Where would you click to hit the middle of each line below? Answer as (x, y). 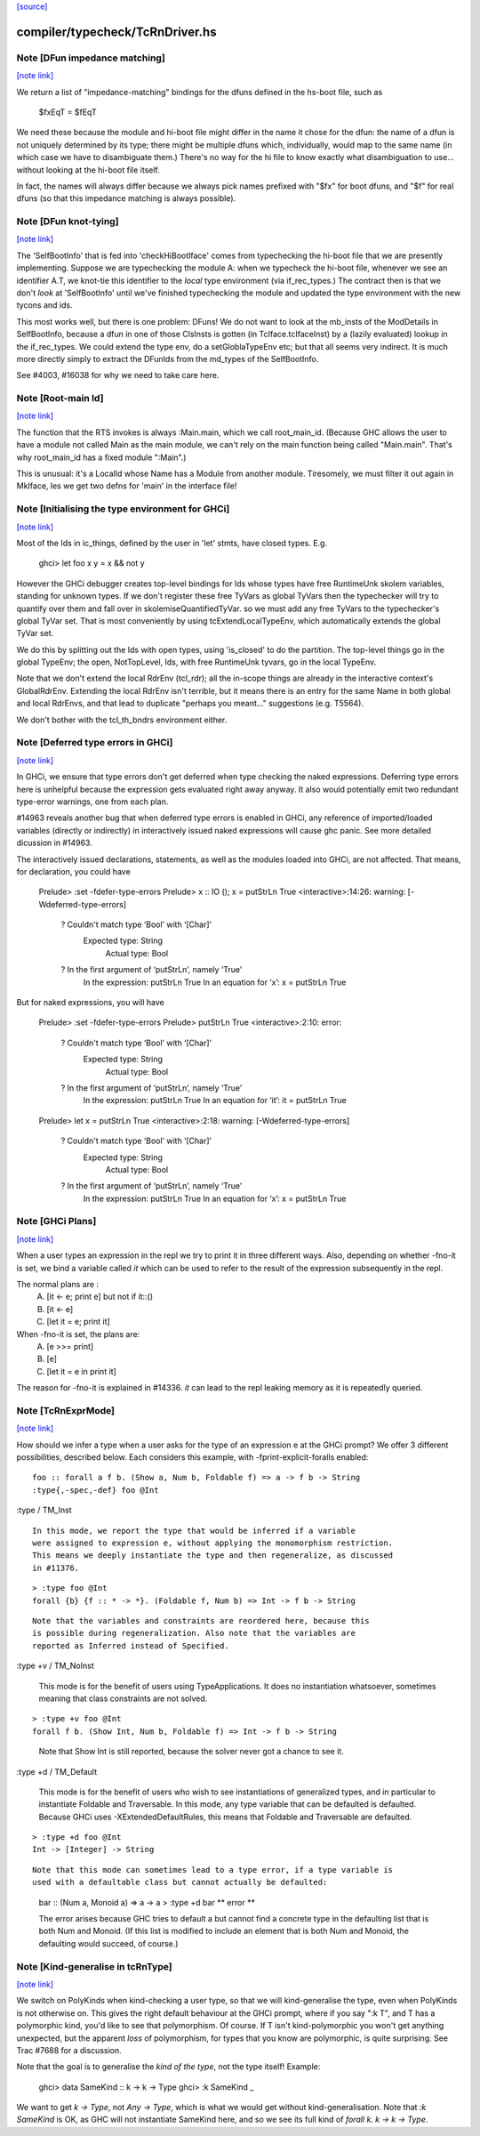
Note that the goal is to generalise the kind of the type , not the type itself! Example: (168, 2067)
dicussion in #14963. (54, 843)
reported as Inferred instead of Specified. (131, 1645)
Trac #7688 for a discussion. (69, 2050)
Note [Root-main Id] (60, 399)
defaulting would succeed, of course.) (108, 1943)
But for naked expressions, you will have (90, 1003)
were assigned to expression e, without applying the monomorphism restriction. (213, 1543)
